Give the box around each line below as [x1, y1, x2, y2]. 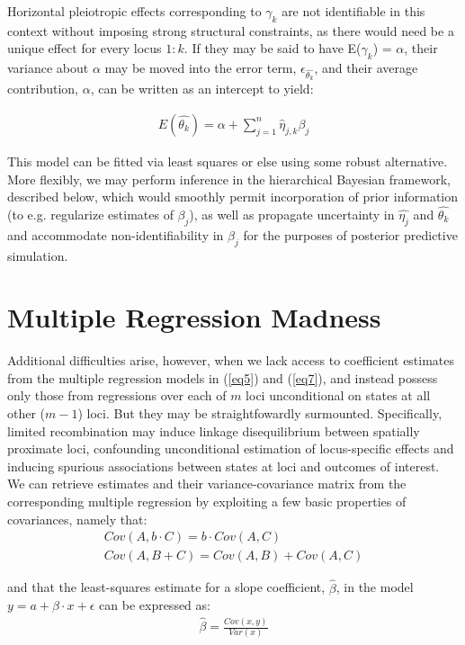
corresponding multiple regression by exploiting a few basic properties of [7, 492, 407, 511]
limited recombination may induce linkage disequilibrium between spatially [7, 421, 420, 440]
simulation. [7, 246, 68, 264]
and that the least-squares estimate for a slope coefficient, [7, 578, 326, 596]
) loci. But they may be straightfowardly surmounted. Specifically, [77, 404, 443, 423]
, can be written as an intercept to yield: [90, 79, 314, 98]
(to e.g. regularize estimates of [7, 204, 174, 223]
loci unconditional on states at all [246, 386, 431, 405]
